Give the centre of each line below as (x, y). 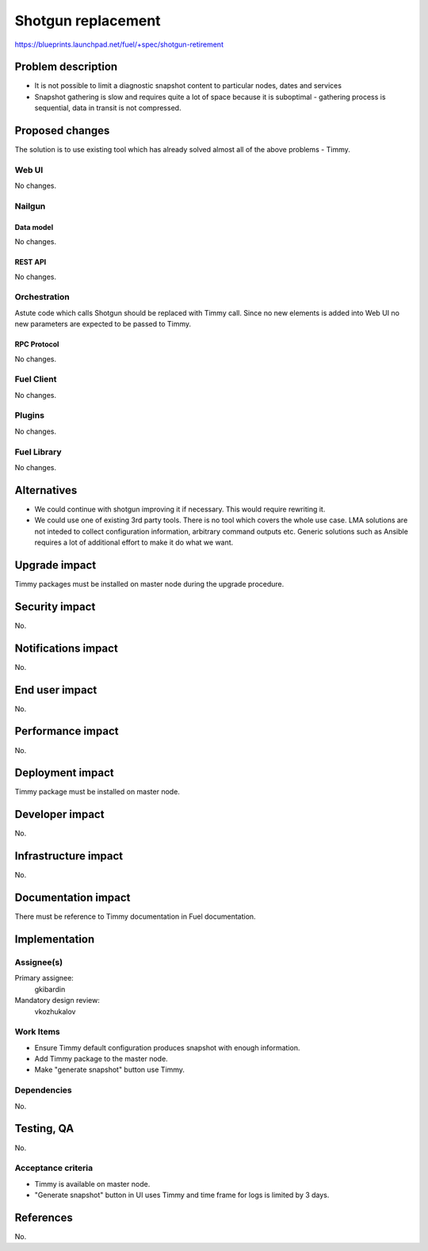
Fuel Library (38, 452)
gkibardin (50, 989)
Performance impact (67, 731)
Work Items (37, 1032)
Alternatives (46, 490)
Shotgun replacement (88, 21)
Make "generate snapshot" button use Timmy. (110, 1069)
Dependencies (44, 1090)
